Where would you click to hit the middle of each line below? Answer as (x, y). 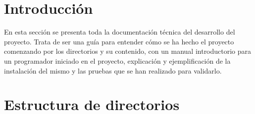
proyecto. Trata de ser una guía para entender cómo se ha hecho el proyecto (119, 41)
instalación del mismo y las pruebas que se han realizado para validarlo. (113, 70)
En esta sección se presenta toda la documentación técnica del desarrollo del (120, 32)
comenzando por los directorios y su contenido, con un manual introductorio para (128, 51)
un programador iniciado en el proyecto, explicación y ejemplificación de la (117, 60)
